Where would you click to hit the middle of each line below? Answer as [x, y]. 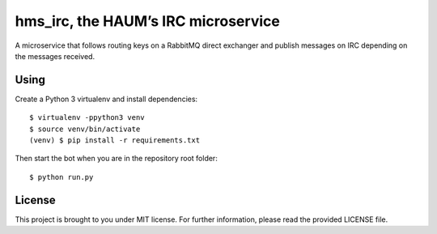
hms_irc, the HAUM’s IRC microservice [148, 21]
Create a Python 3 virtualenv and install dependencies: [106, 99]
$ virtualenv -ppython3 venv [87, 118]
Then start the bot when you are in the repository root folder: [116, 159]
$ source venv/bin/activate [85, 129]
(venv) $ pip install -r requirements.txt [115, 140]
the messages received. [55, 56]
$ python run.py [62, 177]
